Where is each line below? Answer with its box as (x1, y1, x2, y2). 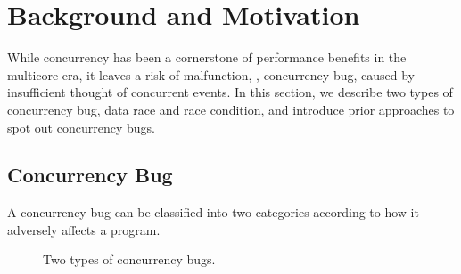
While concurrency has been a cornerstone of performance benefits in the (7, 48, 407, 67)
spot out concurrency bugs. (7, 117, 155, 136)
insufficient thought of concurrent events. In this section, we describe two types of (7, 83, 453, 101)
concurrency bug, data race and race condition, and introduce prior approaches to (7, 100, 455, 118)
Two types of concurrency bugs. (43, 250, 216, 269)
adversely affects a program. (7, 220, 161, 238)
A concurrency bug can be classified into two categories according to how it (7, 203, 419, 222)
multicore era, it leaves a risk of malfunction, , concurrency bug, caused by (7, 65, 415, 84)
